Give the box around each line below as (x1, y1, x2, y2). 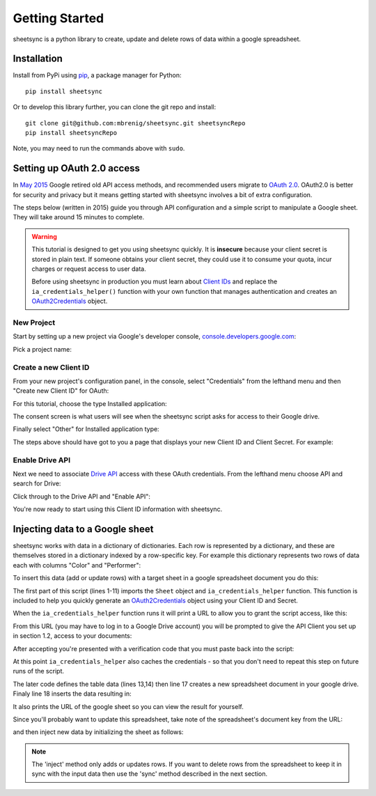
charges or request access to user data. (31, 265, 146, 273)
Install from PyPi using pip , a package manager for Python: (13, 71, 182, 79)
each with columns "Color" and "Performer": (13, 561, 141, 569)
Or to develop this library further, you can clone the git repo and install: (13, 103, 217, 111)
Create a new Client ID (13, 362, 90, 372)
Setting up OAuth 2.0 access (13, 162, 141, 174)
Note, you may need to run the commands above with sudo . (13, 144, 185, 153)
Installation (13, 53, 63, 65)
